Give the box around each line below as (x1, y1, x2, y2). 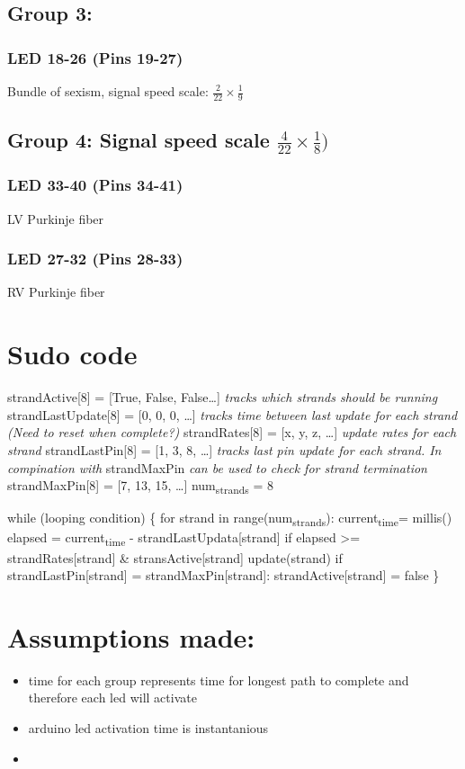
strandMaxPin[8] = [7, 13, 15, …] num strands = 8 (7, 476, 274, 496)
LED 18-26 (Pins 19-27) (7, 46, 183, 68)
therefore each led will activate (28, 688, 197, 707)
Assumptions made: (7, 618, 255, 655)
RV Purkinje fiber (7, 282, 105, 301)
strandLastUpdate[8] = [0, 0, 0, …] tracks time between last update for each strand (7, 405, 458, 424)
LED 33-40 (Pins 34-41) (7, 174, 183, 196)
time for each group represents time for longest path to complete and (28, 670, 409, 689)
